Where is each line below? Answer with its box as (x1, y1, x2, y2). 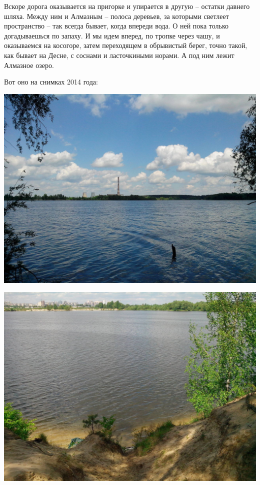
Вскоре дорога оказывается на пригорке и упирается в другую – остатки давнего (4, 1, 250, 11)
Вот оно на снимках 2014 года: (4, 76, 98, 87)
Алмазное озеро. (4, 59, 54, 70)
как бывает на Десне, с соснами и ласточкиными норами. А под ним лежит (4, 49, 234, 60)
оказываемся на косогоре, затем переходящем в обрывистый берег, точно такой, (4, 40, 247, 50)
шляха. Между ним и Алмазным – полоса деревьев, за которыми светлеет (4, 10, 229, 21)
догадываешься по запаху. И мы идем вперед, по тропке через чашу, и (4, 30, 220, 40)
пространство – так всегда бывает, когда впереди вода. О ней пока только (4, 20, 228, 31)
